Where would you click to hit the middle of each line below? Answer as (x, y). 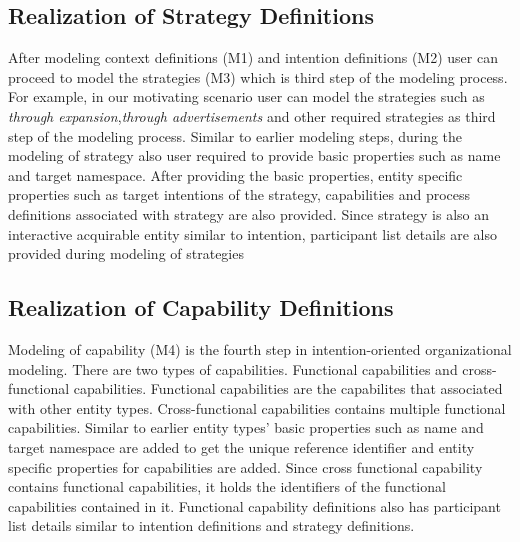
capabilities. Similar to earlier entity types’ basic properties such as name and (246, 427)
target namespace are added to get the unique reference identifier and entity (241, 446)
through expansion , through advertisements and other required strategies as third (252, 115)
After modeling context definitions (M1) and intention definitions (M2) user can (253, 57)
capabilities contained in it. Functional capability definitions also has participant (254, 505)
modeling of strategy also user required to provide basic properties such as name (254, 155)
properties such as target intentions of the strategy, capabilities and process (239, 194)
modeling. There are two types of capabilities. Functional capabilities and (233, 368)
